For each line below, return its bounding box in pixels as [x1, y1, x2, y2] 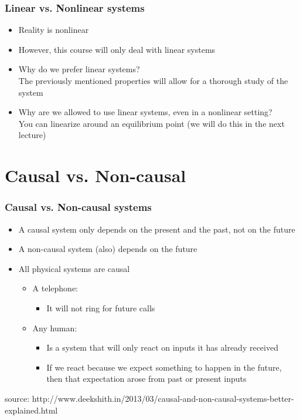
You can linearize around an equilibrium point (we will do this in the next [18, 117, 285, 129]
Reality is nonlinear [18, 23, 89, 36]
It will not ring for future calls [46, 301, 155, 314]
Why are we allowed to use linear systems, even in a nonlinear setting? [18, 106, 272, 118]
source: [5, 392, 30, 404]
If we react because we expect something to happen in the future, [46, 361, 282, 373]
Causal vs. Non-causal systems [5, 200, 152, 214]
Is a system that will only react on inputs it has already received [46, 341, 278, 354]
